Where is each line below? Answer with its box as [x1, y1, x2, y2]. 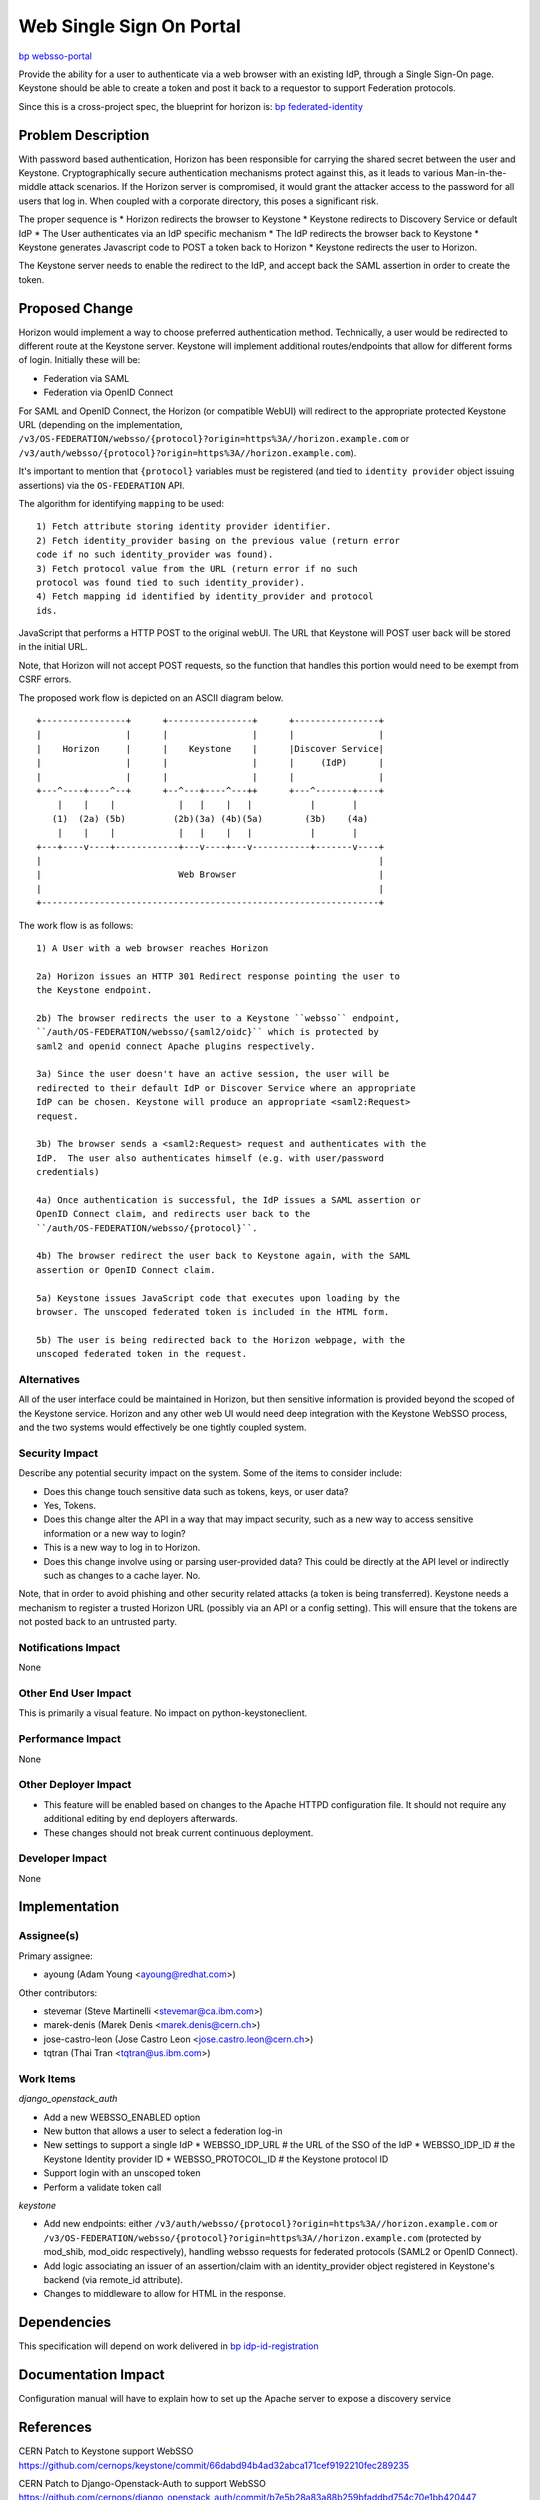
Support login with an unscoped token [43, 2167, 201, 2179]
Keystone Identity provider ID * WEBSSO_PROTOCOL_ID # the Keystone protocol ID [43, 2153, 389, 2165]
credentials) [36, 1166, 100, 1178]
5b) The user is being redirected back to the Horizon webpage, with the [36, 1334, 406, 1345]
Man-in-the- [455, 167, 507, 179]
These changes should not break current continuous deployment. [43, 1826, 314, 1839]
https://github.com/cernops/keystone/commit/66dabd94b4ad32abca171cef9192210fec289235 [18, 2459, 410, 2471]
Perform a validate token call [43, 2181, 162, 2193]
